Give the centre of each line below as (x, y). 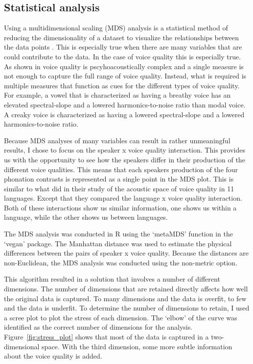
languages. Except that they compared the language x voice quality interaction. (123, 198)
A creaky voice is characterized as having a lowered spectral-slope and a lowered (124, 114)
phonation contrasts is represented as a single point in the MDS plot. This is (119, 179)
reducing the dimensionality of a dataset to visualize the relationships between (121, 37)
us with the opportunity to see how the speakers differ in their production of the (125, 159)
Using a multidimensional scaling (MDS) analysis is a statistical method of (116, 28)
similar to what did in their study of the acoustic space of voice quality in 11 (119, 188)
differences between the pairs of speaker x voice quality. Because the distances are (126, 253)
